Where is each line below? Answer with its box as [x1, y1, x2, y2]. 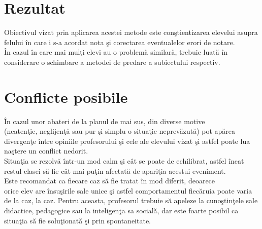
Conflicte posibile [4, 86, 128, 107]
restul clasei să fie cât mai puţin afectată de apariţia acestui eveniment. [4, 165, 226, 176]
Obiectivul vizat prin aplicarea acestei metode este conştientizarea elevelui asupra [4, 27, 258, 37]
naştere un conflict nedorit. [4, 145, 88, 156]
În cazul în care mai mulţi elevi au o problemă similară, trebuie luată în [4, 47, 228, 57]
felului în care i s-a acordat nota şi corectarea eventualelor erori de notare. [4, 36, 235, 47]
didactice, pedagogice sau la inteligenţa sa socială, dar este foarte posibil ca [4, 205, 239, 215]
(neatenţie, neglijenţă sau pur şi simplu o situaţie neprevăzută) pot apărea [4, 126, 236, 136]
